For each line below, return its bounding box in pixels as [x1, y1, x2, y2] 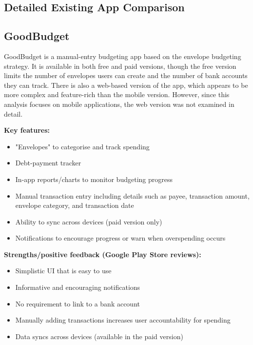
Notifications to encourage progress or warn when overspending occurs [15, 233, 226, 243]
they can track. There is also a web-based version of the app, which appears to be [4, 80, 248, 90]
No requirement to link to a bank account [15, 298, 140, 308]
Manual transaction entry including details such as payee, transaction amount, [15, 190, 250, 201]
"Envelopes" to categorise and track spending [15, 141, 150, 151]
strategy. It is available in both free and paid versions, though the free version [4, 61, 236, 71]
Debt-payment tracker [15, 158, 81, 168]
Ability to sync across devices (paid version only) [15, 216, 162, 226]
